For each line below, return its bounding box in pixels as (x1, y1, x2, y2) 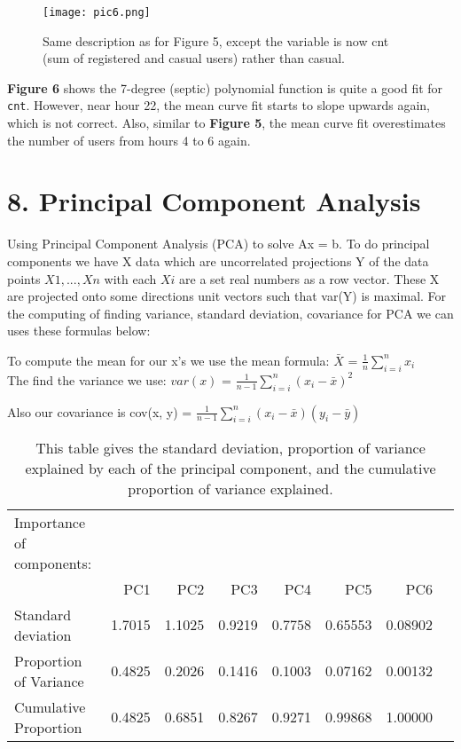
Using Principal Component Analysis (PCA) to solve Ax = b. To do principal (7, 234, 430, 253)
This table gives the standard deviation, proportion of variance (35, 437, 426, 458)
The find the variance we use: (7, 370, 167, 389)
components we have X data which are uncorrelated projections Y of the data (7, 252, 429, 270)
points (7, 269, 41, 288)
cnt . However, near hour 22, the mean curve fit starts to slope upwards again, (7, 96, 431, 114)
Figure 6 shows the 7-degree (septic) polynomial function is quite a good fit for (7, 78, 443, 97)
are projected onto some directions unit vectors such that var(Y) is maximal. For (7, 287, 447, 305)
